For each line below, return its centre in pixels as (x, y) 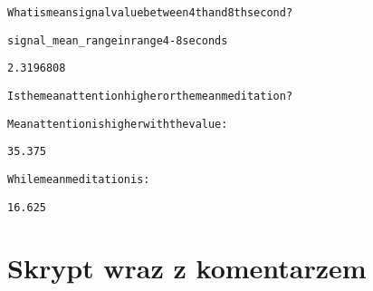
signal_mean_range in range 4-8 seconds (118, 40)
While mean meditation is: (79, 179)
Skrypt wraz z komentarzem (187, 268)
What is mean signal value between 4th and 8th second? (150, 13)
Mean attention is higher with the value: (118, 124)
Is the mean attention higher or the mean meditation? (150, 96)
